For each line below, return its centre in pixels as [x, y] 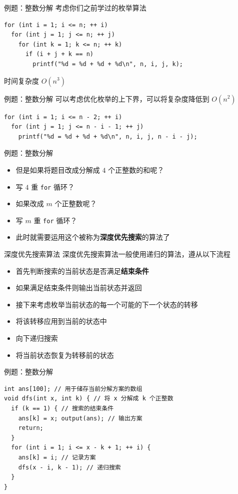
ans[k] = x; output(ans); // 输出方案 [80, 418]
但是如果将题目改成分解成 [58, 169]
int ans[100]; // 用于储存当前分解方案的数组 [73, 389]
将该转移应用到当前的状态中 [61, 321]
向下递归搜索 [37, 338]
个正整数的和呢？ [136, 169]
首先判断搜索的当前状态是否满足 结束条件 [82, 271]
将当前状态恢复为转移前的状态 [65, 355]
